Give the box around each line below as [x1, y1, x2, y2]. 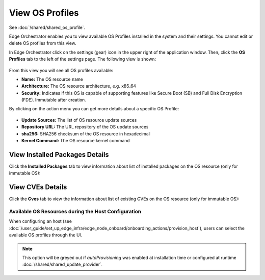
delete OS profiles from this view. [9, 40, 76, 46]
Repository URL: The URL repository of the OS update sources [21, 124, 149, 130]
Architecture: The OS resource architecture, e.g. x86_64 [21, 83, 136, 89]
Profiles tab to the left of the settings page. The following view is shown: [9, 56, 156, 62]
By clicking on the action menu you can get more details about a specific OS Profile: [9, 106, 179, 112]
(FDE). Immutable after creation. [21, 97, 86, 103]
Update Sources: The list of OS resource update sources [21, 117, 137, 123]
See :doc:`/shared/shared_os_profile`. [9, 25, 85, 30]
